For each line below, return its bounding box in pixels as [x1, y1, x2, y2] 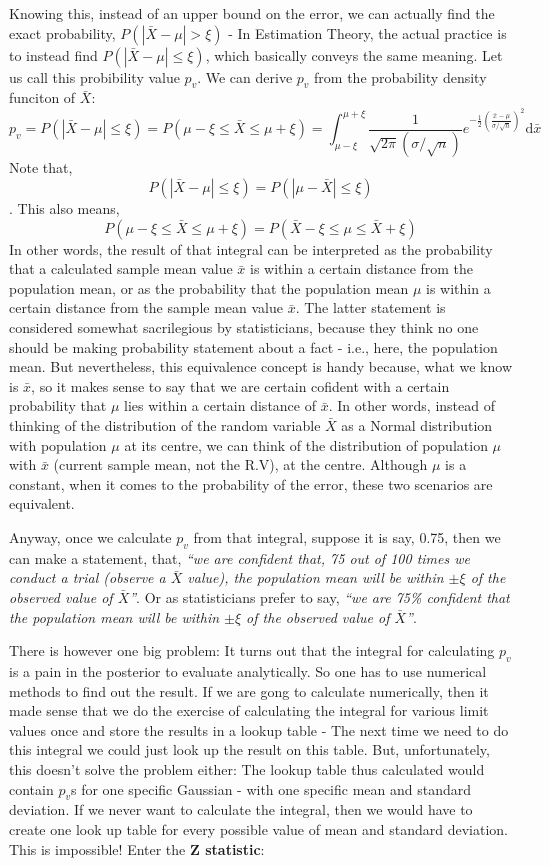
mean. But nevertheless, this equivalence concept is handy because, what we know [9, 356, 513, 377]
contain [9, 778, 54, 799]
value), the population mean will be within [187, 567, 444, 588]
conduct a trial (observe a [9, 567, 166, 588]
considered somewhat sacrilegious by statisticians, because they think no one [9, 317, 479, 338]
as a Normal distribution [341, 415, 493, 436]
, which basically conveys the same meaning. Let [205, 44, 503, 65]
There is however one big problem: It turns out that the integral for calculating [9, 640, 495, 661]
